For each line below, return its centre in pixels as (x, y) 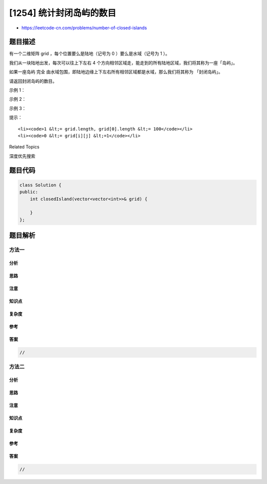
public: (29, 192)
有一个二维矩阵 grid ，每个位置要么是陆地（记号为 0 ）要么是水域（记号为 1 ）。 (89, 54)
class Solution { (41, 185)
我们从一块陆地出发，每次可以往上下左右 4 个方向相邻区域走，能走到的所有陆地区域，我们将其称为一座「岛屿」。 (123, 62)
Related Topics (24, 147)
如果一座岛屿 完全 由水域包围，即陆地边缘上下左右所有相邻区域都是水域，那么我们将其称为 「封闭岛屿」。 (116, 72)
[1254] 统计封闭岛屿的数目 (63, 13)
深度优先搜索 (22, 156)
